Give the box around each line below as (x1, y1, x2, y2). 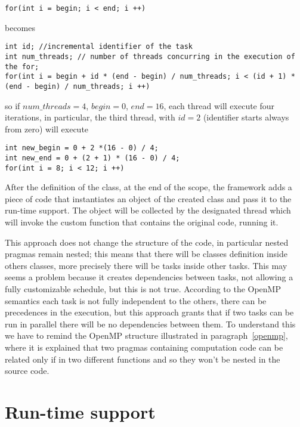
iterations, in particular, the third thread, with (5, 111, 175, 123)
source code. (5, 364, 50, 377)
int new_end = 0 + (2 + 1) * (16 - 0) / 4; (5, 153, 180, 162)
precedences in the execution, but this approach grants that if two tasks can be (5, 306, 294, 318)
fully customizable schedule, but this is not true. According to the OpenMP (5, 283, 281, 295)
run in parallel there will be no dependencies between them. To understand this (5, 317, 296, 330)
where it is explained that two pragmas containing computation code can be (5, 341, 283, 353)
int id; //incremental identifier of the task (5, 42, 193, 51)
